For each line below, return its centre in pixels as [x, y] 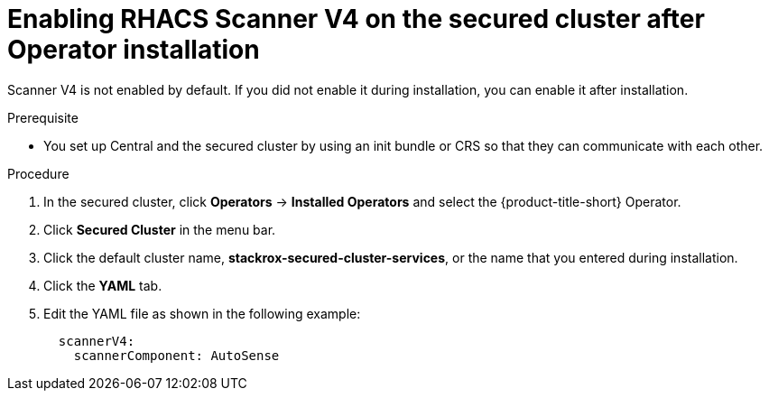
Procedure [38, 173]
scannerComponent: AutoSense [176, 355]
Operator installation [134, 50]
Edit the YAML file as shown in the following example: [202, 313]
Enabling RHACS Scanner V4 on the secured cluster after [356, 19]
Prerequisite [43, 117]
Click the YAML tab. [103, 285]
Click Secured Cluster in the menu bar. [160, 229]
